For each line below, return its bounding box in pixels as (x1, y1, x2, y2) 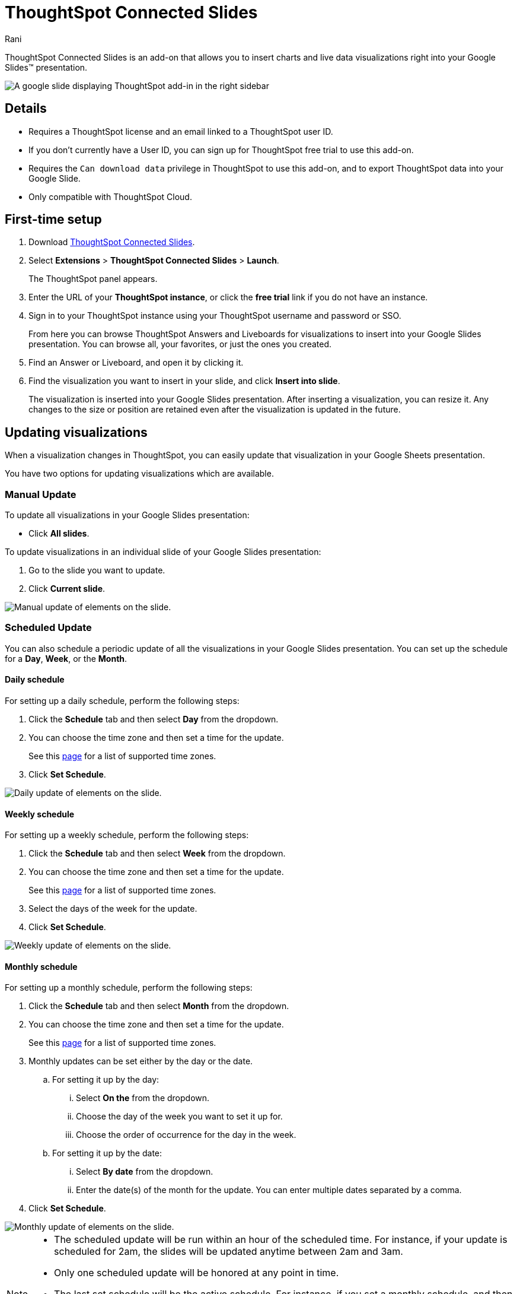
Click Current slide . (28, 583, 106, 594)
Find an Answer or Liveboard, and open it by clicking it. (28, 357, 244, 368)
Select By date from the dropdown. (76, 1166, 213, 1177)
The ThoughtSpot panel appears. (28, 274, 158, 284)
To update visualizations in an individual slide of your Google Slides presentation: (5, 547, 321, 557)
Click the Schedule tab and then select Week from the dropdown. (28, 848, 286, 859)
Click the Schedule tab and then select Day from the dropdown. (28, 714, 279, 724)
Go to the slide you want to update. (28, 565, 165, 576)
